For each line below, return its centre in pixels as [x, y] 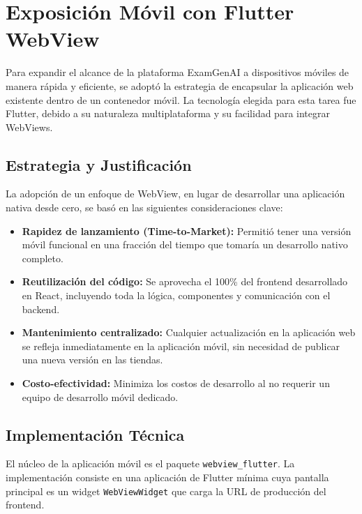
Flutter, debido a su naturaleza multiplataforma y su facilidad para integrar [168, 113]
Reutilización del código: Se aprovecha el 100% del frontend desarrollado [185, 281]
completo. [43, 258]
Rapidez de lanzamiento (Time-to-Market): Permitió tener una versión [187, 230]
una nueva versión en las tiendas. [92, 360]
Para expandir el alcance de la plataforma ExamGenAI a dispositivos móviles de [178, 72]
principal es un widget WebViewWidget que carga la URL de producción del [166, 491]
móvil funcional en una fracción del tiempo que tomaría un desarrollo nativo [185, 244]
